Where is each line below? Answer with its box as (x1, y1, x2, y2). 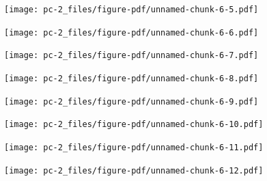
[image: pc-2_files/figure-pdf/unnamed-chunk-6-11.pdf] (4, 142, 264, 152)
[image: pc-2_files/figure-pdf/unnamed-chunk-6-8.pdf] (4, 73, 259, 83)
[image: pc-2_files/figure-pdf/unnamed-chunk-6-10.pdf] (4, 120, 264, 130)
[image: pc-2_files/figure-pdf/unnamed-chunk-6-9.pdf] (4, 96, 259, 107)
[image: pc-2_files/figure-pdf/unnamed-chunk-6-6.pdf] (4, 27, 259, 38)
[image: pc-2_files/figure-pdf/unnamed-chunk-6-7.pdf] (4, 51, 259, 61)
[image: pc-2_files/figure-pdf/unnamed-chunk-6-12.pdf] (4, 165, 264, 176)
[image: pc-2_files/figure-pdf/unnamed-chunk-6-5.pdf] (4, 5, 259, 14)
